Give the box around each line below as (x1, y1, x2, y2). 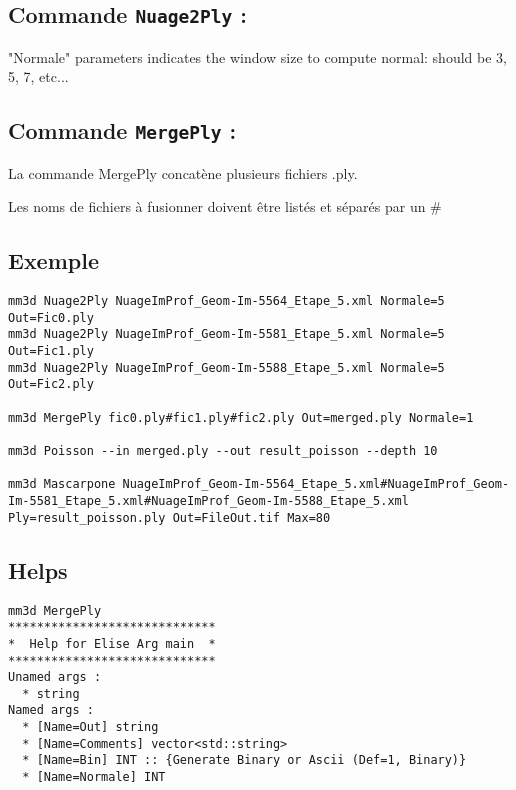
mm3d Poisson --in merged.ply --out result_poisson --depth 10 (8, 444, 438, 459)
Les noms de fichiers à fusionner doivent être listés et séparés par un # (8, 196, 442, 217)
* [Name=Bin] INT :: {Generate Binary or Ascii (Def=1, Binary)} (22, 753, 467, 768)
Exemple (8, 245, 99, 276)
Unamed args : (8, 670, 102, 685)
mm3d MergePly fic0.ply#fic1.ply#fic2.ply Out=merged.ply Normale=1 (8, 410, 474, 425)
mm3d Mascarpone (8, 477, 116, 492)
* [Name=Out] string (22, 720, 159, 735)
